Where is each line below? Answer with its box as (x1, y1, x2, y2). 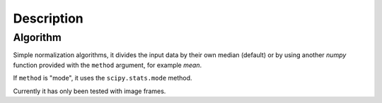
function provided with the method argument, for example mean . (13, 61, 202, 69)
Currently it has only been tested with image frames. (13, 87, 166, 95)
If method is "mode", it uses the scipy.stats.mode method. (13, 74, 192, 83)
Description (13, 11, 84, 26)
